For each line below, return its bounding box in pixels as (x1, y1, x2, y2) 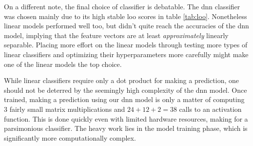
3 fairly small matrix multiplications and (4, 104, 125, 114)
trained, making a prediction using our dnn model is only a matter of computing (4, 94, 245, 104)
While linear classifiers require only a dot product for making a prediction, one (4, 75, 239, 85)
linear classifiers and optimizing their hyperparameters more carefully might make (4, 49, 249, 59)
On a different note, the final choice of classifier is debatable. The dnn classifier (4, 1, 240, 11)
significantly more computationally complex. (4, 132, 136, 143)
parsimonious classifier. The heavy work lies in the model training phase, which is (4, 123, 248, 133)
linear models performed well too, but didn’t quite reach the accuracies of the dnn (4, 21, 249, 31)
